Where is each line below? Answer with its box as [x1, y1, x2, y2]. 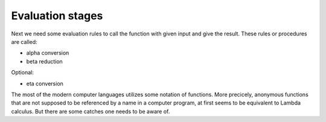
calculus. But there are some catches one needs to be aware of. [11, 108, 170, 115]
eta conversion [26, 80, 63, 87]
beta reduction [26, 58, 63, 65]
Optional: [11, 69, 34, 76]
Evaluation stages [11, 9, 103, 22]
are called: [11, 38, 37, 45]
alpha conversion [26, 49, 69, 56]
